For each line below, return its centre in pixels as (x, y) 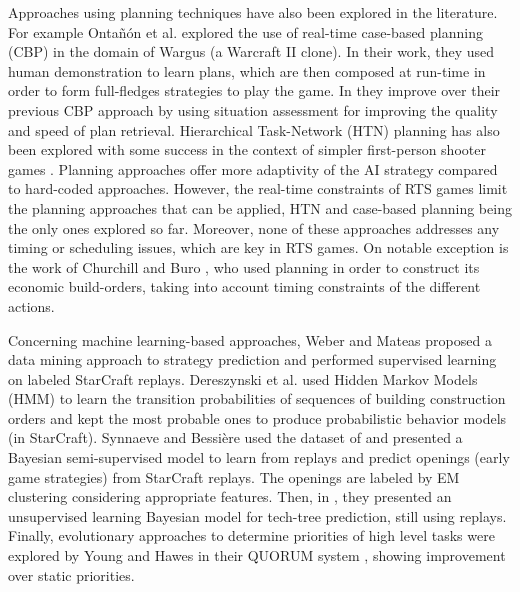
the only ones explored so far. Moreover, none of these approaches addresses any (254, 227)
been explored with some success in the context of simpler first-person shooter (247, 149)
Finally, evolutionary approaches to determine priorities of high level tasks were (251, 535)
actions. (31, 305)
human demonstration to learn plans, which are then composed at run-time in (247, 70)
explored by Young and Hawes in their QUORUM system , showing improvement (257, 555)
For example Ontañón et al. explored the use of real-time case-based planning (245, 31)
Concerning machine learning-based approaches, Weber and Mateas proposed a (250, 339)
